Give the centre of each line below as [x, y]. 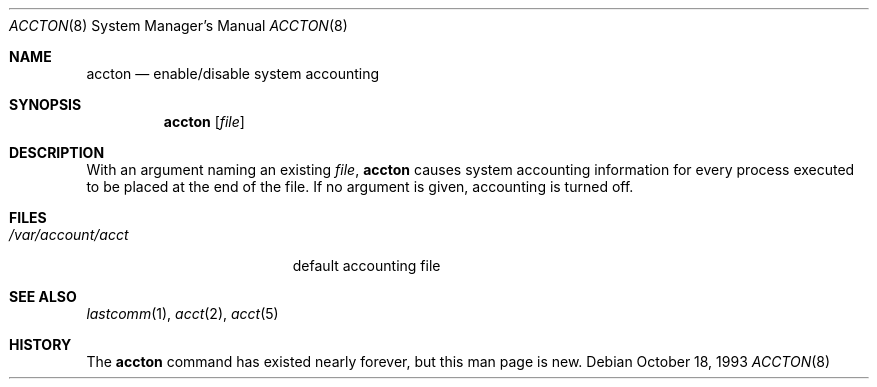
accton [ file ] [204, 121]
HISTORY [40, 344]
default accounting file [366, 265]
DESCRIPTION [57, 152]
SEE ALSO [43, 296]
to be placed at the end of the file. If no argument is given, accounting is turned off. [360, 186]
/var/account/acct [69, 234]
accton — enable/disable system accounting [233, 73]
